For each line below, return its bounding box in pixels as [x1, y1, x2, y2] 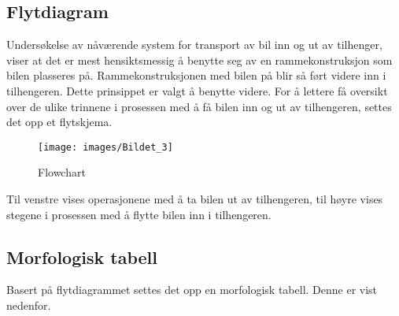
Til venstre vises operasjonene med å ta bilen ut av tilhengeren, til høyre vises [6, 191, 383, 207]
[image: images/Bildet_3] [38, 141, 173, 153]
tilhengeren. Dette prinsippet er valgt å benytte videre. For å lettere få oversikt [6, 82, 388, 99]
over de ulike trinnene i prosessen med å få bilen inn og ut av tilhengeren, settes [6, 98, 392, 114]
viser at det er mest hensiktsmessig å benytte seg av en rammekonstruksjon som [6, 51, 393, 68]
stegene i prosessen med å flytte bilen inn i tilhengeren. [6, 206, 272, 222]
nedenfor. [6, 297, 51, 313]
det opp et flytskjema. [6, 113, 113, 130]
